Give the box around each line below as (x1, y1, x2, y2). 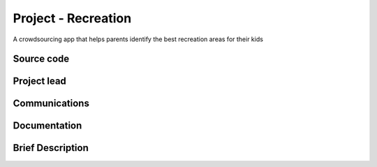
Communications (13, 98, 90, 110)
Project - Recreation (13, 10, 132, 26)
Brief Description (13, 142, 89, 154)
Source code (13, 53, 70, 65)
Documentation (13, 119, 82, 132)
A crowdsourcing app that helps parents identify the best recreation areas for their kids (13, 35, 263, 43)
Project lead (13, 75, 66, 87)
